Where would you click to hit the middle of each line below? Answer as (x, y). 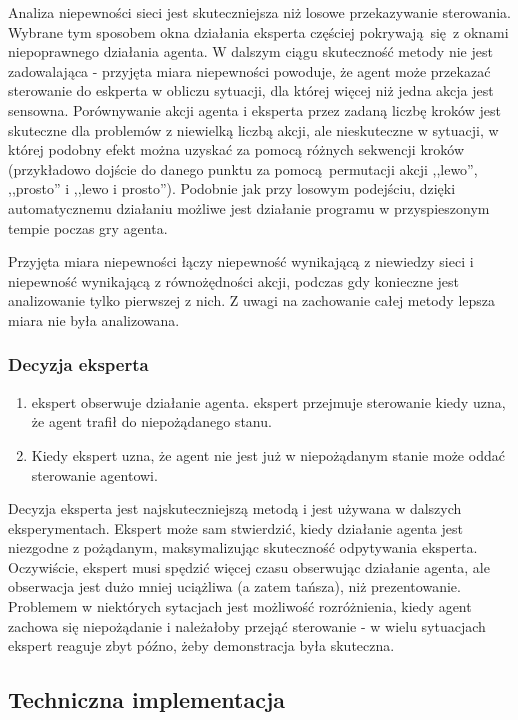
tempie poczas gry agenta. (88, 227)
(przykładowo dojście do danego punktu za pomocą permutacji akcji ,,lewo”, (243, 168)
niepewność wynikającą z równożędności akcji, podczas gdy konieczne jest (234, 280)
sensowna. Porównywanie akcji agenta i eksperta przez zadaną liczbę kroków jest (254, 109)
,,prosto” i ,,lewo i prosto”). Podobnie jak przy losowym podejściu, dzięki (232, 188)
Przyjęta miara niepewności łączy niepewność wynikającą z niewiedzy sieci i (241, 261)
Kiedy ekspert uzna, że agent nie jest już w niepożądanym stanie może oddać (268, 454)
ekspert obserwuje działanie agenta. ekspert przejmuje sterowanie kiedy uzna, (268, 401)
